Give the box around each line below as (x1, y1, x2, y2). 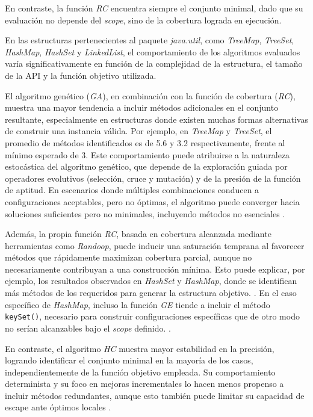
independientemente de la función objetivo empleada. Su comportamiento (5, 365, 276, 378)
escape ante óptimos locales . (5, 401, 111, 413)
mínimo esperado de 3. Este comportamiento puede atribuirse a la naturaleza (5, 148, 290, 161)
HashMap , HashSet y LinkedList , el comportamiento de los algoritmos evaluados (5, 45, 300, 58)
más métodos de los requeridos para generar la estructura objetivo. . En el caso (5, 286, 297, 299)
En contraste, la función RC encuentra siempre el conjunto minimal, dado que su (5, 2, 303, 14)
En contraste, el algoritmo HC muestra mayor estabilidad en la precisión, (5, 342, 274, 354)
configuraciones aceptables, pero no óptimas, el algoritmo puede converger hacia (5, 195, 300, 208)
